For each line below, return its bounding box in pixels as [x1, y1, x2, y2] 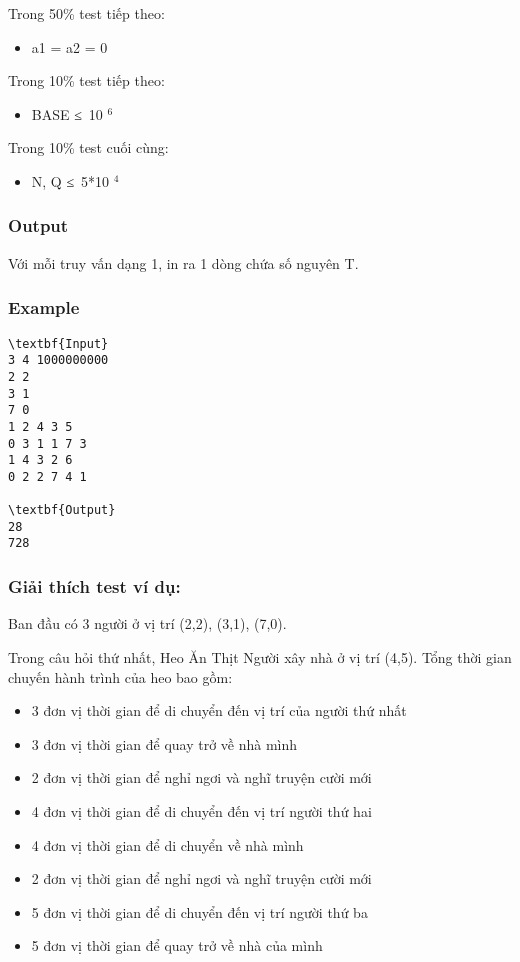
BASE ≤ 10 [31, 103, 103, 124]
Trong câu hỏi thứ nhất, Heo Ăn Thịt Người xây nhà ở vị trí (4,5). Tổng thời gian [8, 646, 512, 667]
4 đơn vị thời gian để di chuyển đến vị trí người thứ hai [31, 800, 372, 821]
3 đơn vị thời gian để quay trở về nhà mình [31, 733, 298, 754]
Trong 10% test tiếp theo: [8, 70, 165, 91]
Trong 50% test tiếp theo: [8, 3, 165, 23]
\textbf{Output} [8, 503, 116, 518]
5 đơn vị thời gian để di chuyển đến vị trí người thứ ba [31, 901, 368, 922]
